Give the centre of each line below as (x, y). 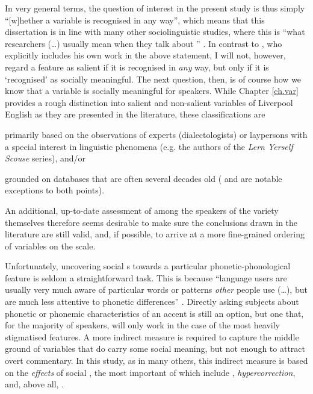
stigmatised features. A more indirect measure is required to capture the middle (152, 336)
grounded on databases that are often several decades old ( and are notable (144, 178)
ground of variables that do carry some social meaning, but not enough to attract (155, 349)
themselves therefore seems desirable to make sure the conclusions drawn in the (151, 222)
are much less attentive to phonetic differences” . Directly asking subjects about (152, 302)
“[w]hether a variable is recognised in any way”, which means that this (135, 20)
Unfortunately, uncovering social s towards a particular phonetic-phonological (148, 266)
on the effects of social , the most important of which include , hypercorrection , (150, 372)
